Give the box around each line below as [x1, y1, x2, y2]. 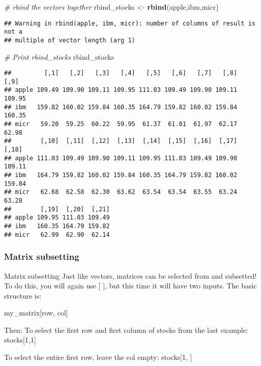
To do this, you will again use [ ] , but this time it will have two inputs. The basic [4, 280, 257, 291]
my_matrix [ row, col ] [4, 307, 68, 318]
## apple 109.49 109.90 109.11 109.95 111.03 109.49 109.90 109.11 [4, 86, 238, 94]
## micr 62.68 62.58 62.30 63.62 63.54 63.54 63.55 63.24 [4, 188, 238, 196]
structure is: [4, 290, 42, 301]
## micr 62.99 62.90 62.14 [4, 231, 110, 238]
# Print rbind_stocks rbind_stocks [4, 51, 114, 62]
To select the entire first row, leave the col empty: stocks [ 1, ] [4, 352, 192, 362]
